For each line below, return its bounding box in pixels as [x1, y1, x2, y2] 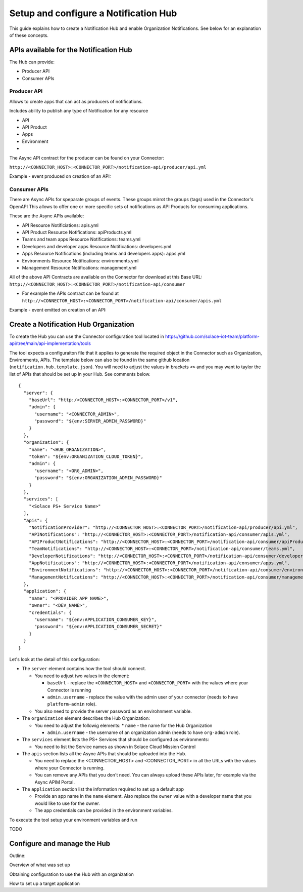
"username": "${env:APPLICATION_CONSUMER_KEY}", [34, 617, 157, 623]
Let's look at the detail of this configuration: [9, 656, 100, 662]
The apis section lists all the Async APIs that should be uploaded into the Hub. [22, 751, 187, 757]
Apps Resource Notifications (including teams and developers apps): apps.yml [22, 251, 185, 257]
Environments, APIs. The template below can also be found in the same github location [9, 357, 190, 363]
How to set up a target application [9, 880, 80, 886]
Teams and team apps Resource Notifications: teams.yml [22, 236, 141, 243]
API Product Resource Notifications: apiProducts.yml [22, 229, 132, 235]
